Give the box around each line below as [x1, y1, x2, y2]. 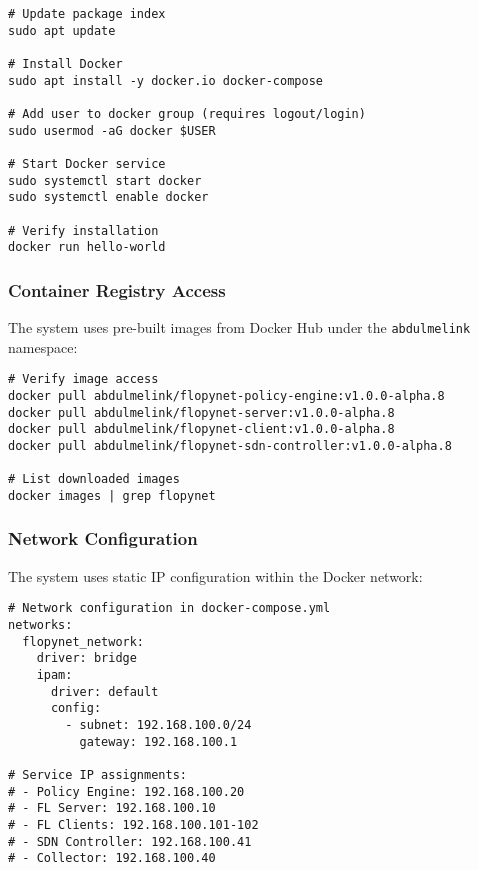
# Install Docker [8, 56, 123, 71]
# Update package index [8, 7, 166, 21]
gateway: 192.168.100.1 [79, 734, 238, 749]
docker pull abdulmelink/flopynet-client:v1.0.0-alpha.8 [8, 422, 395, 437]
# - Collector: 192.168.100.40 [8, 851, 216, 866]
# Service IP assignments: [8, 767, 187, 782]
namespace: [8, 336, 78, 357]
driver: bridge [36, 651, 137, 666]
